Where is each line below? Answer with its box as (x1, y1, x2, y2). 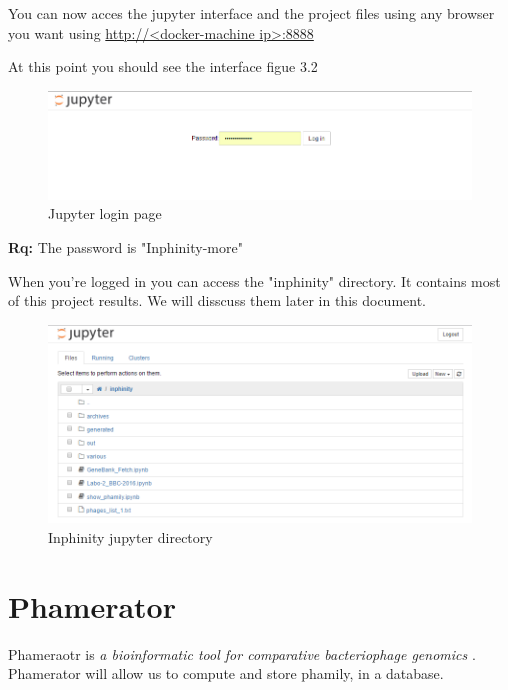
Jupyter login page (48, 203, 162, 224)
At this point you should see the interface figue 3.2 (8, 56, 318, 77)
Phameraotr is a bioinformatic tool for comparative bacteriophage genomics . (8, 643, 476, 664)
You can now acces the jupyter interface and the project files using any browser (8, 3, 495, 23)
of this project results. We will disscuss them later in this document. (8, 290, 426, 311)
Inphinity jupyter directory (48, 526, 213, 547)
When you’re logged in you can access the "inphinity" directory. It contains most (8, 270, 501, 291)
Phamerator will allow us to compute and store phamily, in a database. (8, 663, 444, 684)
